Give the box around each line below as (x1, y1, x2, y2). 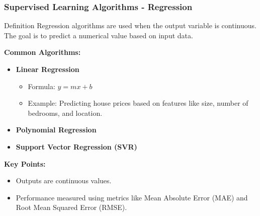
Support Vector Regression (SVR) (16, 141, 137, 152)
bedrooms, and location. (28, 107, 103, 118)
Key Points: (4, 158, 46, 169)
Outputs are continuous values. (16, 175, 112, 186)
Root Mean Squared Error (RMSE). (16, 202, 127, 212)
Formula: (28, 81, 55, 91)
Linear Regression (16, 64, 79, 74)
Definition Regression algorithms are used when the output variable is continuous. (4, 20, 256, 31)
